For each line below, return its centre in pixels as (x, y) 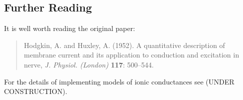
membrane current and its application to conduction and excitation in (132, 55)
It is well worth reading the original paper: (70, 28)
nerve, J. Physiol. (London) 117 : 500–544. (89, 64)
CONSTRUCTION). (36, 91)
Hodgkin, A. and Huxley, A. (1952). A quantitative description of (125, 45)
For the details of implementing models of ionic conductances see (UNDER (119, 81)
